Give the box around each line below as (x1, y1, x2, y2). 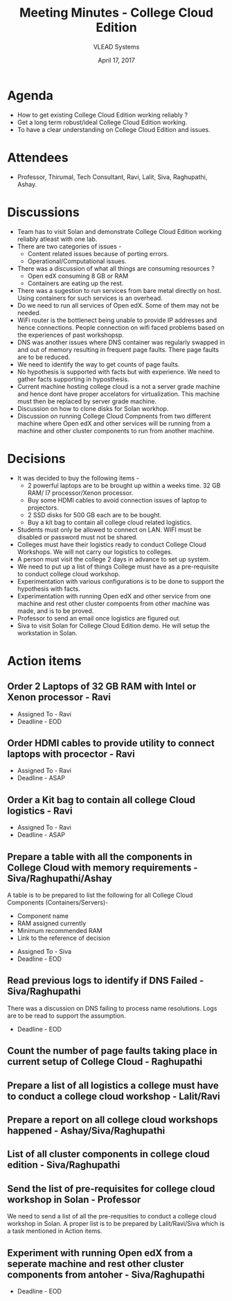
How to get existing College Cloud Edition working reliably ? (17, 110, 188, 119)
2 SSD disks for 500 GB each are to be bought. (27, 510, 161, 519)
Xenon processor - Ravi (7, 691, 111, 703)
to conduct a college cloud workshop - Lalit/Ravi (7, 1090, 220, 1102)
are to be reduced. (17, 353, 71, 361)
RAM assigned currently (17, 918, 87, 928)
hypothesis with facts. (17, 585, 81, 593)
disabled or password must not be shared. (17, 532, 139, 541)
